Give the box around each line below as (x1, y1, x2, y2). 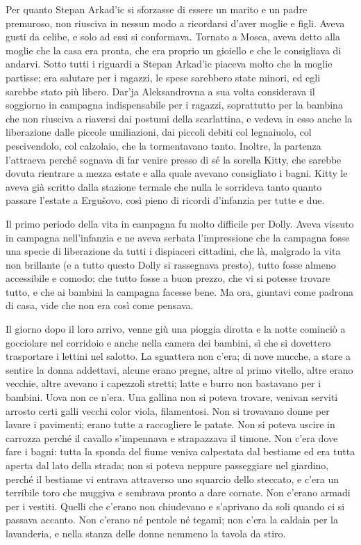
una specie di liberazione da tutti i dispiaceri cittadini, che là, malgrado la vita (6, 244, 341, 258)
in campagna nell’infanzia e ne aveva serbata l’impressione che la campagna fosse (6, 230, 350, 244)
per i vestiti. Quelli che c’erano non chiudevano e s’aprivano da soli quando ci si (6, 498, 345, 513)
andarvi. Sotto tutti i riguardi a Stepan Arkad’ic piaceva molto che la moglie (6, 56, 333, 71)
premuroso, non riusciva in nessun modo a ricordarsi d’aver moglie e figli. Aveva (6, 15, 345, 30)
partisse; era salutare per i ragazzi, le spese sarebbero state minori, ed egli (6, 70, 321, 84)
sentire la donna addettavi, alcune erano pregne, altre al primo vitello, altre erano (6, 362, 353, 377)
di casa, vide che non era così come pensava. (6, 298, 194, 313)
